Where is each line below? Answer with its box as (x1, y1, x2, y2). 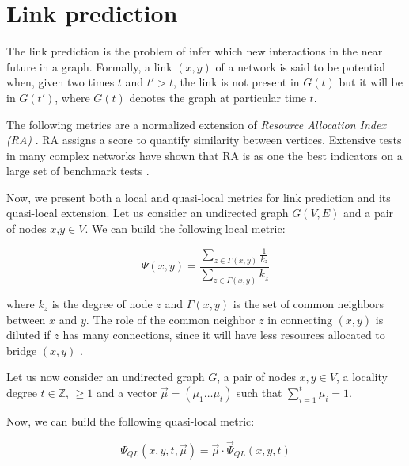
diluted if (6, 327, 51, 343)
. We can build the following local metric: (85, 220, 286, 237)
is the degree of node (51, 295, 153, 311)
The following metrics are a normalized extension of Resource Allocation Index (6, 116, 386, 132)
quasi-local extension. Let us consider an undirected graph (6, 204, 289, 221)
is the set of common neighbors (233, 295, 384, 311)
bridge (6, 342, 37, 358)
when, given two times (6, 74, 115, 90)
